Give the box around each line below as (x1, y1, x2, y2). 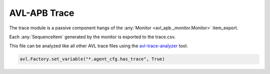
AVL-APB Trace (9, 7, 74, 18)
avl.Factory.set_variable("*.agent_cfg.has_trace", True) (19, 56, 165, 62)
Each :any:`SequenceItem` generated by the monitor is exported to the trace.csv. (9, 34, 176, 40)
